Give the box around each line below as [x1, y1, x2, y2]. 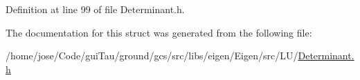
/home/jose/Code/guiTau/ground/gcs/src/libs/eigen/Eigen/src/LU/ [6, 48, 298, 63]
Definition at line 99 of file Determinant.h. [6, 2, 185, 16]
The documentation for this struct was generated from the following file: [6, 25, 312, 39]
